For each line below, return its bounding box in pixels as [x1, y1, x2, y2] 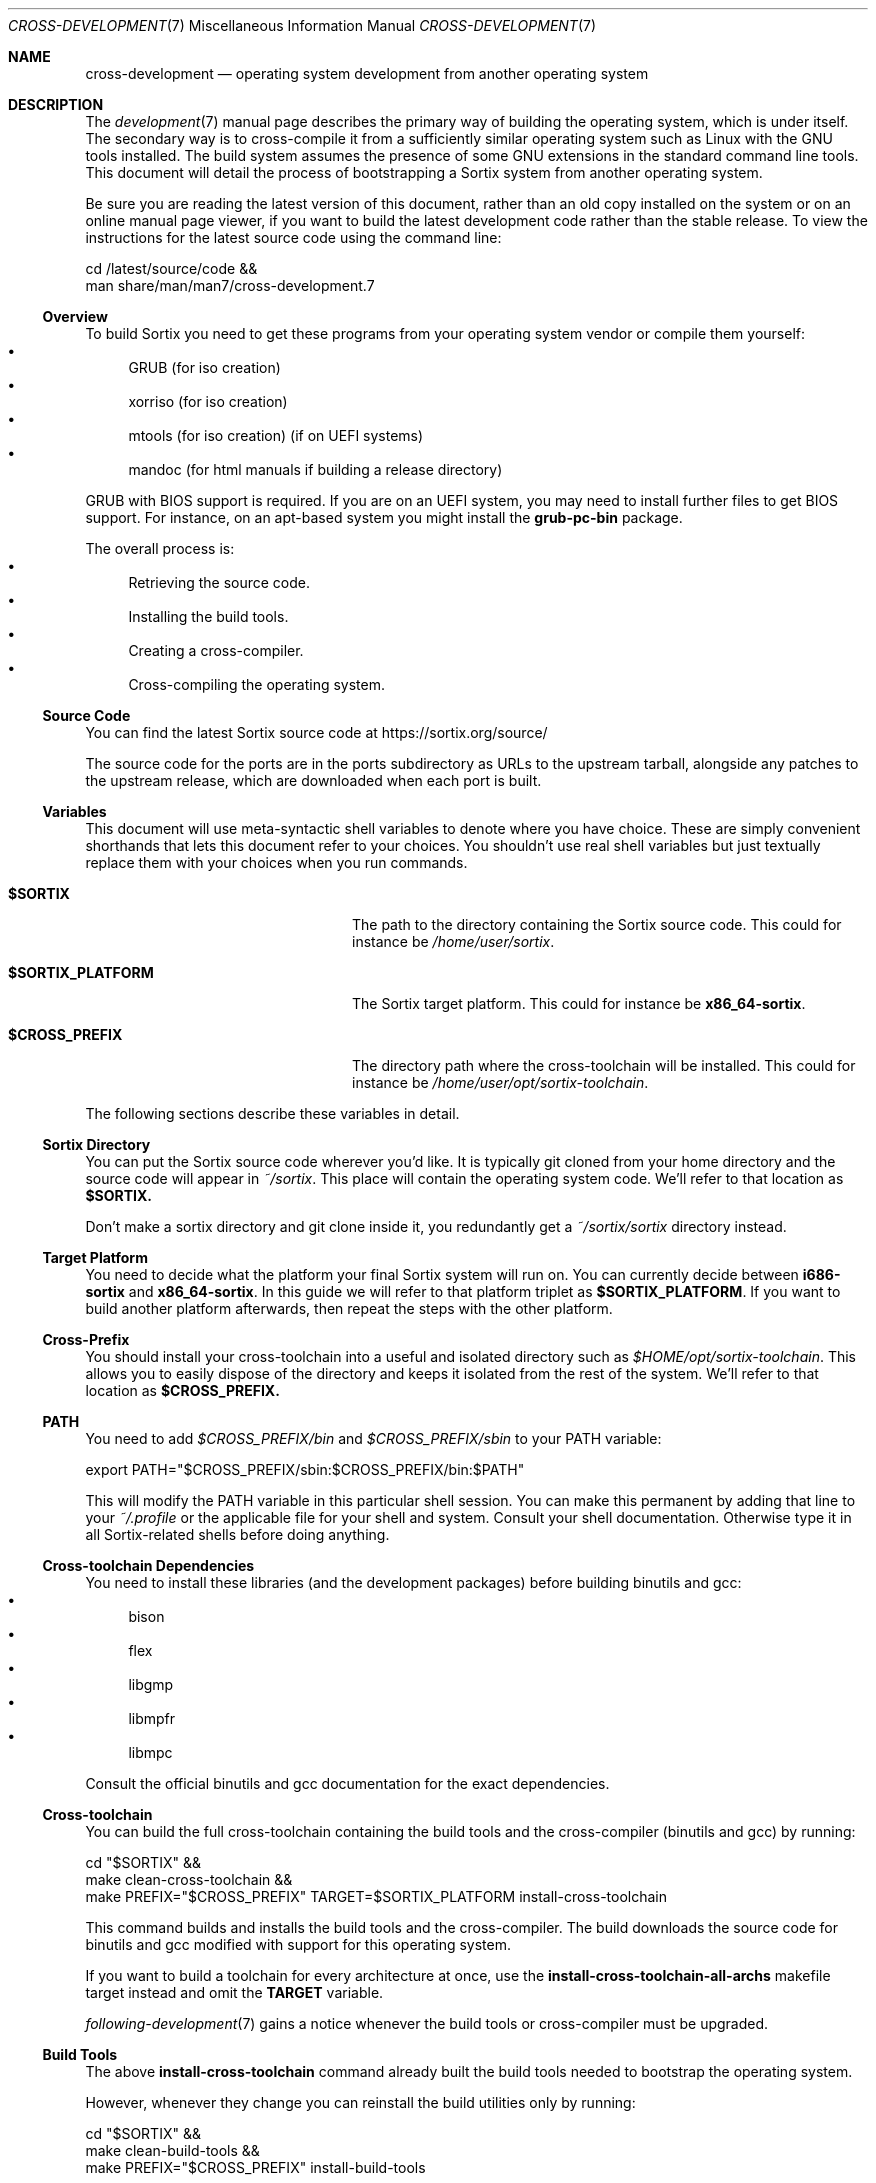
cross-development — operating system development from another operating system [85, 65, 649, 82]
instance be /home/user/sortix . [352, 933, 555, 950]
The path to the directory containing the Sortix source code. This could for [352, 916, 842, 933]
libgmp [128, 1676, 174, 1693]
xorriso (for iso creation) [128, 393, 288, 410]
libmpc [128, 1744, 173, 1761]
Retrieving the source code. [128, 574, 310, 591]
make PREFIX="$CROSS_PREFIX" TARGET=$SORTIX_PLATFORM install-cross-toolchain [85, 1888, 668, 1905]
